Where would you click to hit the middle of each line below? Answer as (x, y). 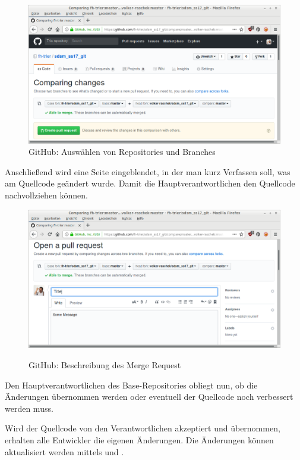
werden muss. (29, 408)
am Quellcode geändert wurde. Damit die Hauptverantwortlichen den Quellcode (150, 183)
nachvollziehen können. (47, 195)
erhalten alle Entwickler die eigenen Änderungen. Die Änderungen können (139, 439)
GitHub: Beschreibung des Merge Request (105, 364)
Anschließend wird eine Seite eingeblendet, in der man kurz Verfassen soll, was (148, 171)
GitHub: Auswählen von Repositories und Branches (122, 152)
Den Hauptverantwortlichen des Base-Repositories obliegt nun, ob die (131, 385)
